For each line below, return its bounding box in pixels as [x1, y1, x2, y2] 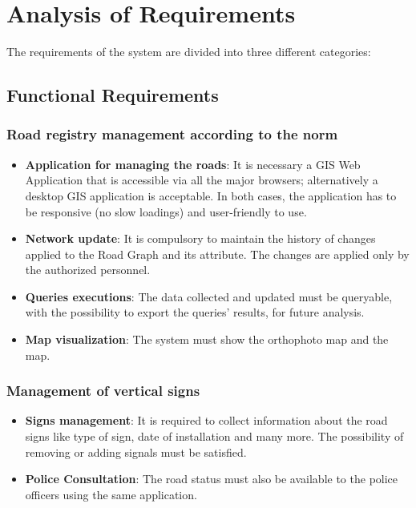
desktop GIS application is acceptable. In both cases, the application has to [25, 187, 397, 204]
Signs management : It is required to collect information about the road [25, 412, 388, 429]
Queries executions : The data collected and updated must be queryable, [25, 288, 393, 304]
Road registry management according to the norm [6, 124, 338, 144]
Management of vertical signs [6, 381, 200, 401]
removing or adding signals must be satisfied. [25, 443, 247, 460]
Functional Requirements [6, 83, 219, 107]
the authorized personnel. [25, 261, 151, 278]
